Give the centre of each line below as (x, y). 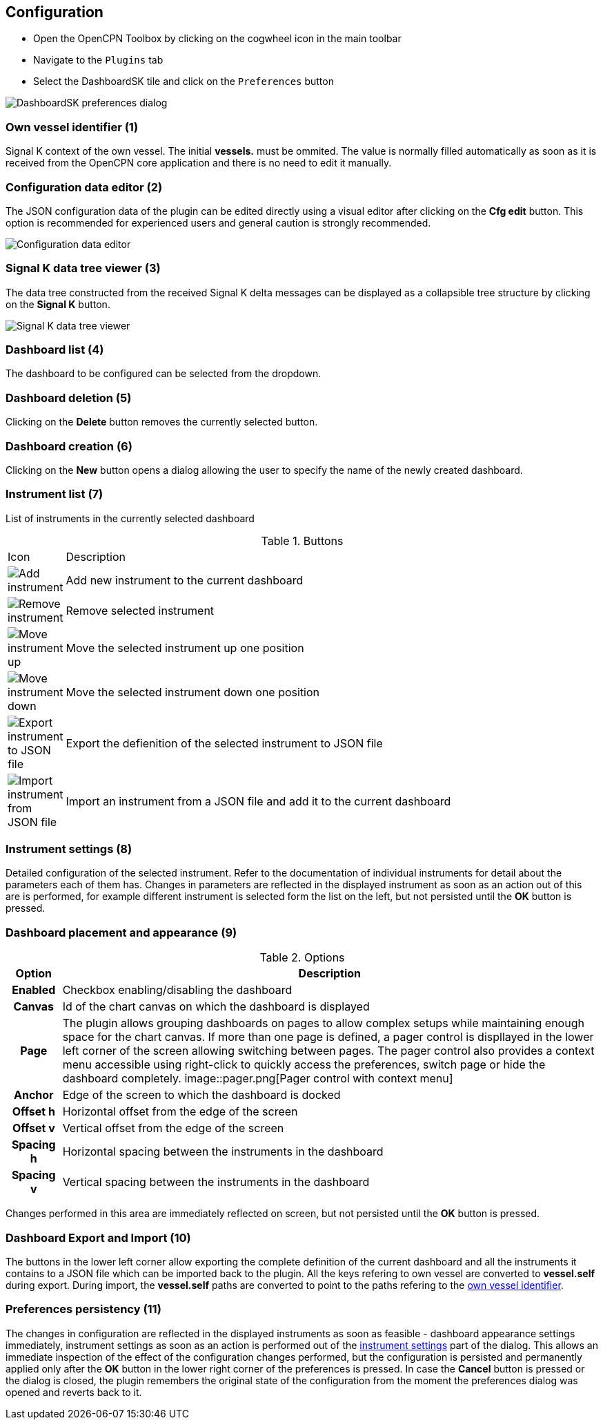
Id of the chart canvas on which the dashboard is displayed (216, 1007)
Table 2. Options (302, 958)
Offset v (33, 1128)
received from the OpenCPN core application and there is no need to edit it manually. (199, 163)
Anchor (34, 1095)
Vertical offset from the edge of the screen (173, 1128)
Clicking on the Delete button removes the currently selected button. (162, 422)
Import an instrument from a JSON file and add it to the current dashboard (258, 801)
